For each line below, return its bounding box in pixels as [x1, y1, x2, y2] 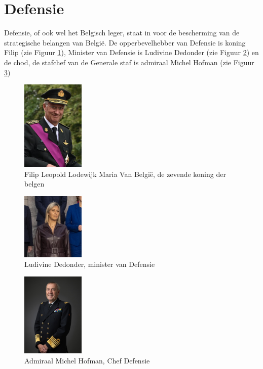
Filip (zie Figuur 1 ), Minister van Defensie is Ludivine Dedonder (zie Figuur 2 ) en [4, 47, 259, 58]
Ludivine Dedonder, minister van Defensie [24, 259, 155, 269]
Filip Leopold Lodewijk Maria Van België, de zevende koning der [24, 168, 226, 179]
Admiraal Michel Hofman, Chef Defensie [24, 355, 150, 366]
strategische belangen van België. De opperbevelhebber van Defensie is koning [4, 37, 246, 48]
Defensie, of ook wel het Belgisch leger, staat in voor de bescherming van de [4, 27, 240, 38]
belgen [24, 178, 45, 189]
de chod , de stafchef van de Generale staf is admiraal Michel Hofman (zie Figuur [4, 57, 254, 67]
